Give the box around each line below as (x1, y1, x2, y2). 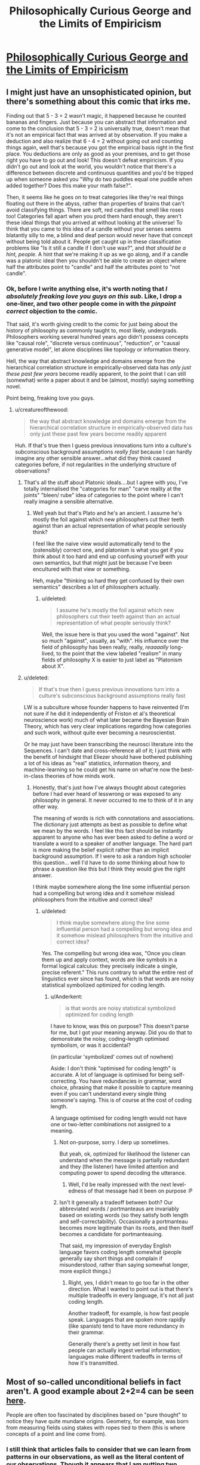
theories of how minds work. (44, 773, 115, 780)
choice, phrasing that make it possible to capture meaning (50, 1084, 193, 1091)
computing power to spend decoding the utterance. (59, 1169, 186, 1176)
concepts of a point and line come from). (6, 1430, 107, 1438)
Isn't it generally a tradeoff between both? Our (59, 1199, 173, 1206)
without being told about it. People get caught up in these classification (6, 238, 181, 245)
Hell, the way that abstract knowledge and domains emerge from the (6, 357, 175, 365)
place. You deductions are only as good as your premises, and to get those (6, 151, 191, 157)
